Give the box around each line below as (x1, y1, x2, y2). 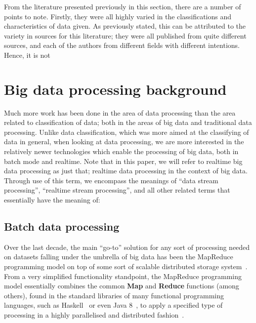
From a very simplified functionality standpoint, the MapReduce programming (4, 271, 242, 281)
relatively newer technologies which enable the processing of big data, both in (4, 146, 239, 157)
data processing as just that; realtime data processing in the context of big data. (4, 165, 248, 176)
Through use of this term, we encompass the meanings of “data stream (4, 175, 218, 185)
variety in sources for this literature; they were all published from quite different (4, 30, 247, 40)
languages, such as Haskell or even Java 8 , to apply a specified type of (4, 300, 223, 310)
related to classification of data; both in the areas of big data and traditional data (4, 117, 252, 127)
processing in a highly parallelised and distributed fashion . (4, 309, 184, 320)
